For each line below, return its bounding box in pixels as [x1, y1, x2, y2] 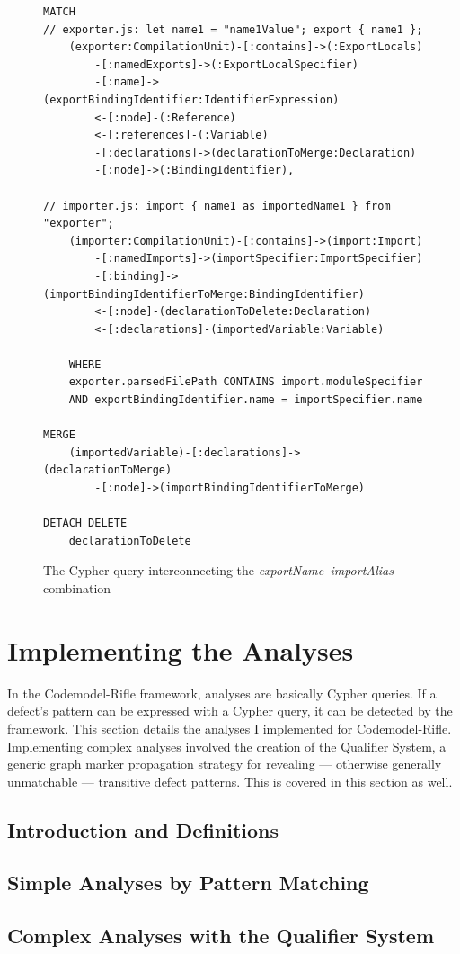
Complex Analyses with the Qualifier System [7, 922, 435, 949]
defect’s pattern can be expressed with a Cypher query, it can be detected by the [7, 701, 453, 720]
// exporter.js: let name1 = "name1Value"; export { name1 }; [43, 22, 423, 36]
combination [43, 579, 111, 597]
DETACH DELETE [43, 517, 128, 530]
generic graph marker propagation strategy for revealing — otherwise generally [7, 754, 442, 773]
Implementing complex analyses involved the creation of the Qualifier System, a [7, 736, 447, 755]
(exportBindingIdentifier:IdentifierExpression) [43, 93, 340, 106]
